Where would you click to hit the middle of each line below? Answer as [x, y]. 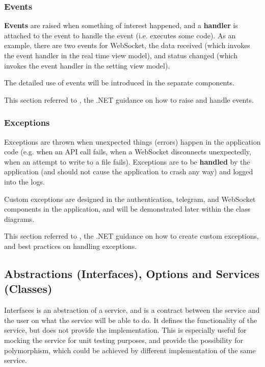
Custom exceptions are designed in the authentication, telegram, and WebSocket [130, 199]
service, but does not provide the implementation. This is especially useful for [125, 330]
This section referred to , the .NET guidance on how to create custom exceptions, [131, 236]
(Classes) [28, 289]
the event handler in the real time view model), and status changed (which [121, 55]
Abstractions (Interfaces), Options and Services [132, 273]
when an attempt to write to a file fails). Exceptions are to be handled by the [127, 161]
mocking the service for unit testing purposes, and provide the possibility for [124, 340]
